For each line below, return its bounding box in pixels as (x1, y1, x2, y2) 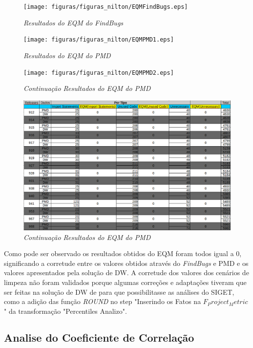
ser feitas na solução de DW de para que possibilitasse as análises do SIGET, (4, 286, 234, 297)
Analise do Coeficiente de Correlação (4, 329, 194, 345)
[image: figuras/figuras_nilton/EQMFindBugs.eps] (23, 3, 188, 10)
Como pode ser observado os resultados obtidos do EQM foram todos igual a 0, (4, 248, 242, 259)
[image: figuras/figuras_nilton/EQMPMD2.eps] (23, 69, 174, 76)
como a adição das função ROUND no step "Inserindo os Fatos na (4, 296, 201, 306)
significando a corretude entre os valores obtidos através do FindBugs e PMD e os (4, 258, 249, 268)
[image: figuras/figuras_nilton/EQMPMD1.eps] (23, 36, 174, 43)
